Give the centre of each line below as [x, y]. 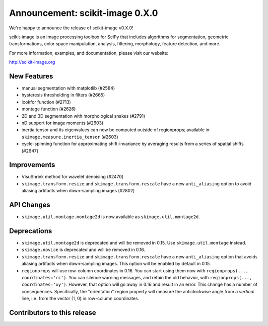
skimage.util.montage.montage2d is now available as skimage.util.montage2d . [111, 217]
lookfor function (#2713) [46, 102]
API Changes [30, 205]
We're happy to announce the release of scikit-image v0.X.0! [71, 28]
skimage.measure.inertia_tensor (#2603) [70, 137]
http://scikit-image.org [32, 62]
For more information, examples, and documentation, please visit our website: [89, 53]
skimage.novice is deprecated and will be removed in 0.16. [83, 250]
